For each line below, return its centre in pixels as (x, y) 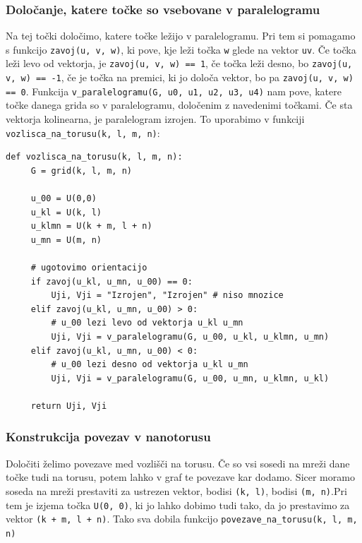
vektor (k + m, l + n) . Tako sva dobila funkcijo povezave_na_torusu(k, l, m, (182, 519)
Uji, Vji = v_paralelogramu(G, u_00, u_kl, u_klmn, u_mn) (190, 337)
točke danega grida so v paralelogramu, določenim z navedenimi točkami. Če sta (179, 105)
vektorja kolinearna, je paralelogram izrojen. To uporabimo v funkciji (155, 119)
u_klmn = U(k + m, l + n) (91, 226)
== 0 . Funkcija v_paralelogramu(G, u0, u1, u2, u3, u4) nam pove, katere (174, 91)
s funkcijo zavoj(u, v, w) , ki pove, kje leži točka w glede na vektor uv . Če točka (181, 49)
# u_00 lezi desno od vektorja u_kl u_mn (150, 365)
